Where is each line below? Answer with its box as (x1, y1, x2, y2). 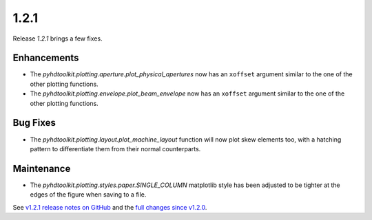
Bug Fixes (12, 117, 56, 129)
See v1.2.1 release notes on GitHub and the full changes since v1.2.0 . (12, 203, 207, 211)
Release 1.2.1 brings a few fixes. (12, 34, 103, 43)
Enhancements (12, 52, 79, 64)
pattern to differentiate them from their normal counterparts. (30, 144, 201, 153)
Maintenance (12, 162, 71, 175)
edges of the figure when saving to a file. (30, 190, 147, 199)
